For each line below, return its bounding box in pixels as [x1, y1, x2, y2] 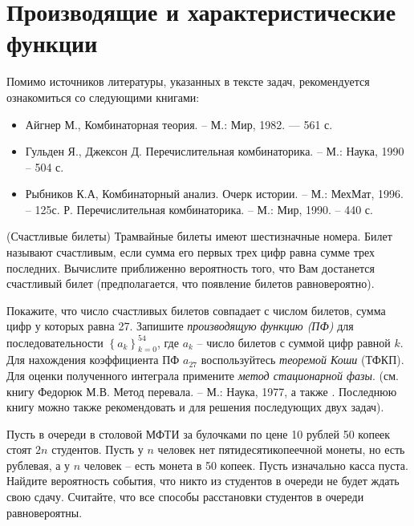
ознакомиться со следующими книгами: [6, 88, 200, 105]
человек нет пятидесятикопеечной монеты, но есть [157, 441, 405, 458]
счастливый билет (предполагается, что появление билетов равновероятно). [6, 275, 375, 292]
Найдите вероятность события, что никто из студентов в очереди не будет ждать [6, 472, 400, 489]
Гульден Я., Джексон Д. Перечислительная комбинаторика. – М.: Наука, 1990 [25, 143, 404, 160]
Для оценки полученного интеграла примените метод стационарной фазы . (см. [6, 366, 399, 383]
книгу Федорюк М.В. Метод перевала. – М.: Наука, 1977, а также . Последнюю [6, 382, 397, 399]
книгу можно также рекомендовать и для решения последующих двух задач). [6, 399, 384, 415]
